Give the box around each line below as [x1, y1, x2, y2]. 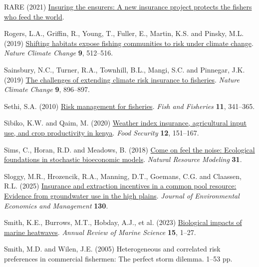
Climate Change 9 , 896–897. [4, 84, 90, 94]
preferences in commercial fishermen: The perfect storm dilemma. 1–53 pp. [4, 253, 233, 263]
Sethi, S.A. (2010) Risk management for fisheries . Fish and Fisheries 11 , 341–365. [4, 100, 255, 111]
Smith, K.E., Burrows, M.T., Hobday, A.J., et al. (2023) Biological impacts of [4, 217, 242, 227]
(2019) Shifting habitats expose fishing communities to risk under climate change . [4, 37, 254, 48]
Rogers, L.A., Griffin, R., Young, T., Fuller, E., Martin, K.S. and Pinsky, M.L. [4, 28, 244, 38]
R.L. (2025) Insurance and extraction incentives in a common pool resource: [4, 180, 237, 191]
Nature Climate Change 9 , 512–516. [4, 47, 113, 58]
